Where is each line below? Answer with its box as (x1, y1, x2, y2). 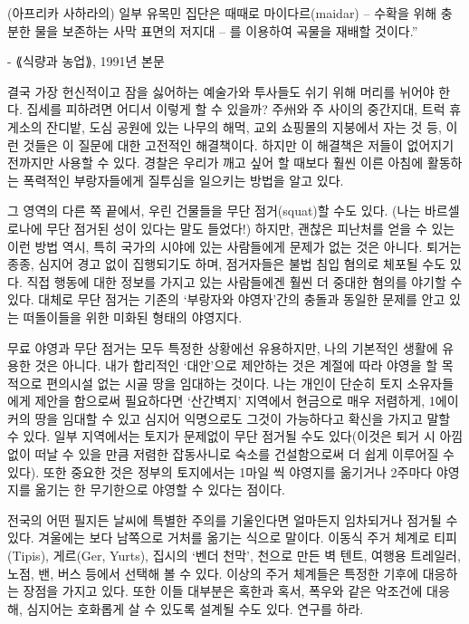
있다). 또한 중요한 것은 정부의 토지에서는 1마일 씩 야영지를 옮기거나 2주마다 (7, 462, 433, 481)
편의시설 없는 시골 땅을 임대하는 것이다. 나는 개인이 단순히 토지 (46, 373, 403, 392)
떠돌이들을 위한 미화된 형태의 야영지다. (23, 307, 243, 326)
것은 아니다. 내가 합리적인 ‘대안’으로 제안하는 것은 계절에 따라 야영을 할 (34, 356, 438, 375)
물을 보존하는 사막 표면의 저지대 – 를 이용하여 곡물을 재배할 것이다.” (34, 21, 418, 40)
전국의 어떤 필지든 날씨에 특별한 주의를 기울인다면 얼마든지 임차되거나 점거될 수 (7, 510, 458, 529)
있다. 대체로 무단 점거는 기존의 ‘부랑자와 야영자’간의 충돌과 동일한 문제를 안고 (7, 290, 445, 309)
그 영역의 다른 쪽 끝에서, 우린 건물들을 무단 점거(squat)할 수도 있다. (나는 (7, 201, 421, 220)
